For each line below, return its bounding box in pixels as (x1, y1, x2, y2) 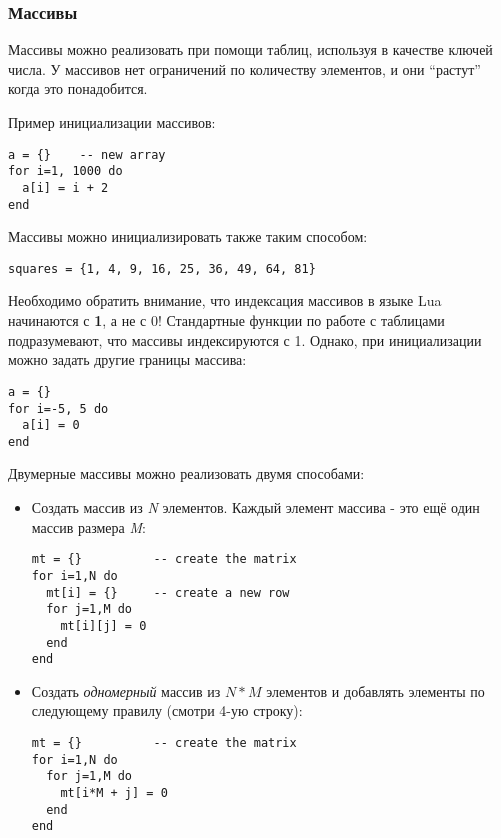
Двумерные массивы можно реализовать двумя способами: (8, 463, 365, 484)
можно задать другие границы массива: (8, 349, 247, 370)
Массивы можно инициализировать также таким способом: (8, 226, 368, 247)
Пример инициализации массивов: (8, 112, 216, 132)
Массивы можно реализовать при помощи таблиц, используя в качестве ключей (8, 39, 493, 60)
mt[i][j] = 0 (60, 618, 147, 633)
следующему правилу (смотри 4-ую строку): (31, 700, 303, 721)
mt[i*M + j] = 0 (60, 786, 168, 800)
